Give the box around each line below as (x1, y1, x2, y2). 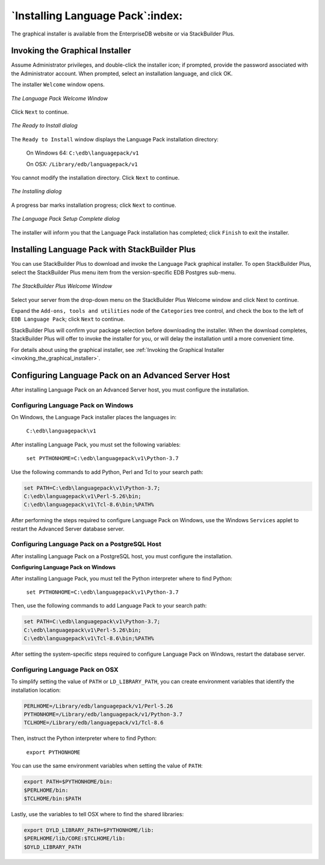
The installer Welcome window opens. (11, 81, 105, 88)
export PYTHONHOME (26, 749, 81, 756)
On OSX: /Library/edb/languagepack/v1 (26, 160, 138, 168)
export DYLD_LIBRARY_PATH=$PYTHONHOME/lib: (23, 827, 155, 833)
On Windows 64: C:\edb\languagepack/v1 (26, 149, 140, 156)
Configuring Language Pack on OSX (11, 665, 119, 674)
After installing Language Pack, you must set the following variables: (11, 441, 181, 448)
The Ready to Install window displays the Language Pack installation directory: (11, 135, 219, 143)
